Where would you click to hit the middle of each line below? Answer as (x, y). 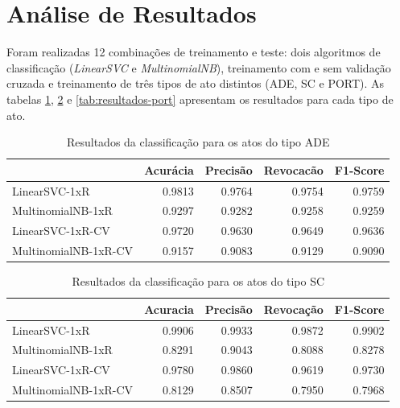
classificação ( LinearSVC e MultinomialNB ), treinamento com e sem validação (199, 67)
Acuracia (169, 309)
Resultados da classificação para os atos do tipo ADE (198, 142)
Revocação (293, 309)
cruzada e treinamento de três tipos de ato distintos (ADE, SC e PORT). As (196, 83)
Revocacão (293, 169)
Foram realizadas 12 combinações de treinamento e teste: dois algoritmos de (194, 52)
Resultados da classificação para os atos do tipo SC (198, 281)
